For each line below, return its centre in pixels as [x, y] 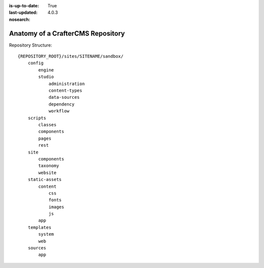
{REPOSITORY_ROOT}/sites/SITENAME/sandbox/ [71, 56]
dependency [62, 104]
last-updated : [23, 13]
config [36, 63]
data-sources [64, 97]
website [47, 173]
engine [46, 70]
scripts [37, 118]
